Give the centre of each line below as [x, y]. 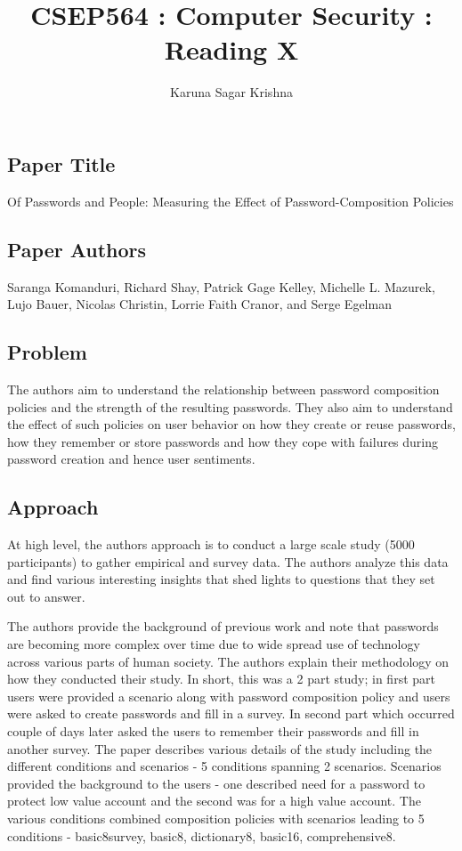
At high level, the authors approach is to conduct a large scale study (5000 [211, 544]
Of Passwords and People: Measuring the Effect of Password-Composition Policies [231, 201]
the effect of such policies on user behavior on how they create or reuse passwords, [231, 424]
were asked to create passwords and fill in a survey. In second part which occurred [231, 713]
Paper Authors [77, 249]
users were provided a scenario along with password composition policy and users [229, 696]
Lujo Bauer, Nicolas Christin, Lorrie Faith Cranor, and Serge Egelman [199, 304]
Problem [47, 352]
